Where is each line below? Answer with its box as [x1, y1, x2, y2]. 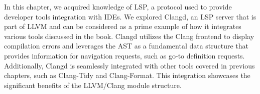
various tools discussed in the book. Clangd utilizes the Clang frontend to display [4, 30, 254, 41]
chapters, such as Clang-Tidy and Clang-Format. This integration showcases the [4, 70, 250, 80]
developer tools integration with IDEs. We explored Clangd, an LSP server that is [4, 11, 256, 21]
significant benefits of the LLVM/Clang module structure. [4, 79, 182, 90]
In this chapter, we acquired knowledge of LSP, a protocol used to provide [4, 1, 232, 11]
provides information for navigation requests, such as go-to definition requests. [4, 50, 245, 60]
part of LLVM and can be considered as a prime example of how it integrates [4, 21, 241, 31]
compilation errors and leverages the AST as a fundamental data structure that [4, 40, 249, 51]
